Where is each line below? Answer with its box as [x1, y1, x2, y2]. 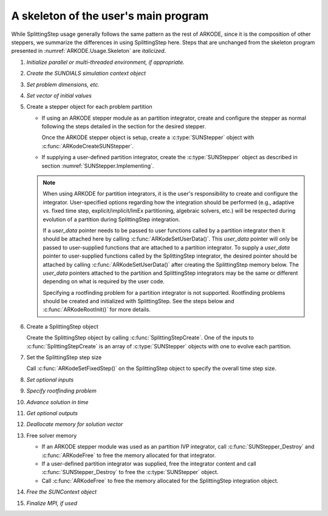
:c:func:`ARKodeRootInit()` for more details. [43, 306, 151, 313]
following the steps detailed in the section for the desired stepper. [41, 123, 207, 130]
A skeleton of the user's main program [11, 9, 209, 22]
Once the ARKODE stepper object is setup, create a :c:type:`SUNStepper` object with [41, 134, 255, 141]
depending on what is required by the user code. [43, 278, 165, 285]
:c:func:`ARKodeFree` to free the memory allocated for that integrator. [41, 452, 216, 459]
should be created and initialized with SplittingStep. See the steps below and [43, 298, 234, 305]
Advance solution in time [26, 398, 89, 405]
